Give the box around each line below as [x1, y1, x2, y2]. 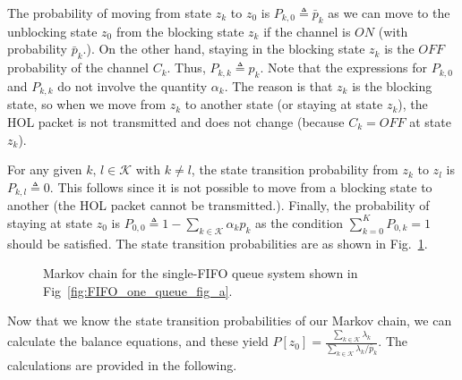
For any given [7, 160, 82, 179]
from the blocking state [115, 21, 244, 40]
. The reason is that [224, 76, 333, 95]
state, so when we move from [7, 95, 167, 114]
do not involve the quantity [57, 76, 208, 95]
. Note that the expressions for [260, 58, 428, 77]
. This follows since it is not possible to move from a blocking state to [49, 177, 432, 196]
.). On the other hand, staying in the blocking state [82, 39, 365, 58]
